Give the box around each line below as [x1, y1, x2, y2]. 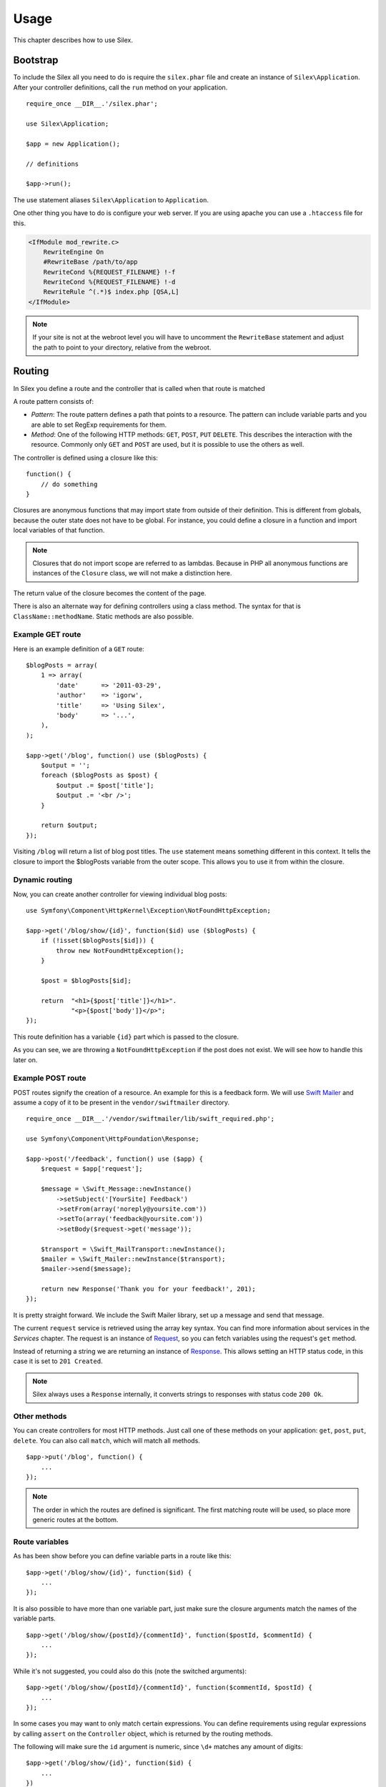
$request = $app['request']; [40, 1165, 143, 1173]
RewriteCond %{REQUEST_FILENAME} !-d [43, 278, 176, 286]
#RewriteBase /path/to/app [43, 258, 139, 266]
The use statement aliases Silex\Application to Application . [13, 195, 209, 204]
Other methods [13, 1411, 67, 1421]
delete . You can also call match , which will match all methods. [13, 1436, 200, 1445]
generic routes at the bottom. [32, 1515, 119, 1524]
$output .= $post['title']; [56, 781, 154, 789]
